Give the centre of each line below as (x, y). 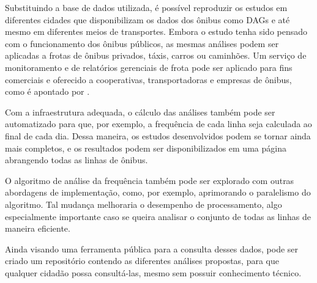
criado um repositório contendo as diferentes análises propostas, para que (142, 261)
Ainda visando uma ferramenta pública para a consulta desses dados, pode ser (152, 248)
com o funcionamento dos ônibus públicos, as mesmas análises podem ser (142, 43)
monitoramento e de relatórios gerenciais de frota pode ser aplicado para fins (149, 67)
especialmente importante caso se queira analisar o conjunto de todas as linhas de (158, 216)
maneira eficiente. (38, 228)
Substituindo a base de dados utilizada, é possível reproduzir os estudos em (146, 7)
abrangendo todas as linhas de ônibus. (76, 160)
